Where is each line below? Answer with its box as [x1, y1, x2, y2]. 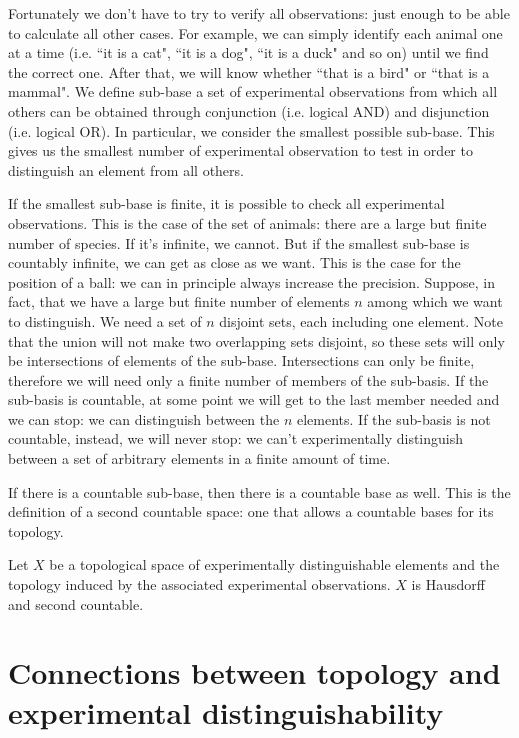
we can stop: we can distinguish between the [8, 408, 280, 429]
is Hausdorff [411, 574, 485, 595]
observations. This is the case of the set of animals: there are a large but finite [8, 212, 487, 233]
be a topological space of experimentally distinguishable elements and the [49, 554, 500, 575]
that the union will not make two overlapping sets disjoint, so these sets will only [8, 330, 505, 351]
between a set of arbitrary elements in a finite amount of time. [8, 448, 391, 469]
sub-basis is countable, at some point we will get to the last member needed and [8, 389, 500, 410]
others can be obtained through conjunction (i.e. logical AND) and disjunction [8, 100, 490, 121]
